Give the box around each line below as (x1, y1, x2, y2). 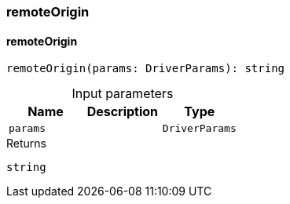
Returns (6, 137, 46, 151)
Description (86, 104, 159, 120)
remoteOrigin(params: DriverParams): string (6, 62, 285, 75)
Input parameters (72, 86, 174, 102)
